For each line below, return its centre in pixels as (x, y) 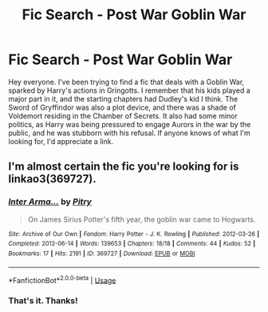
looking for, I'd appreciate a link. (61, 141)
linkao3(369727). (53, 179)
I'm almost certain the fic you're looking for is (124, 167)
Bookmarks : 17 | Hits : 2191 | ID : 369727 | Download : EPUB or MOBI (102, 254)
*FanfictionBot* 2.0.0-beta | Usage (62, 279)
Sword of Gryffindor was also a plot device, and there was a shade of (122, 107)
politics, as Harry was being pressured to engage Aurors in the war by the (130, 124)
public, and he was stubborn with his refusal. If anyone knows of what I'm (130, 133)
